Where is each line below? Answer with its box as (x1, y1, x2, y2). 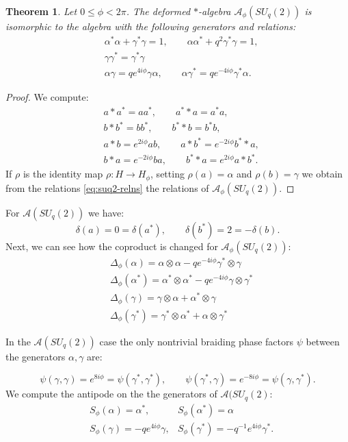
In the (5, 334, 31, 348)
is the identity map (23, 167, 103, 181)
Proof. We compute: (5, 89, 89, 103)
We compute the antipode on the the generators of (5, 386, 217, 401)
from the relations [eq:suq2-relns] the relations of (5, 180, 209, 195)
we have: (88, 205, 124, 219)
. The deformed (126, 4, 191, 18)
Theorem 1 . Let (5, 4, 77, 18)
